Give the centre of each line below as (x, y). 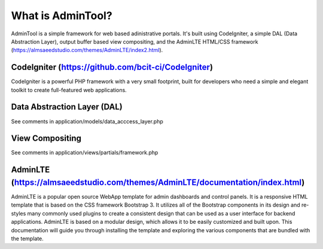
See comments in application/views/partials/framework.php (85, 153)
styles (19, 213)
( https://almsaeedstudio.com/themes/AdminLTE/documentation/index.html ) (158, 182)
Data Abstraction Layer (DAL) (67, 107)
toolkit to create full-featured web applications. (69, 90)
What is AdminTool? (62, 16)
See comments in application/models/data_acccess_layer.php (87, 121)
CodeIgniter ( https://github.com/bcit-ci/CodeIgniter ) (112, 67)
